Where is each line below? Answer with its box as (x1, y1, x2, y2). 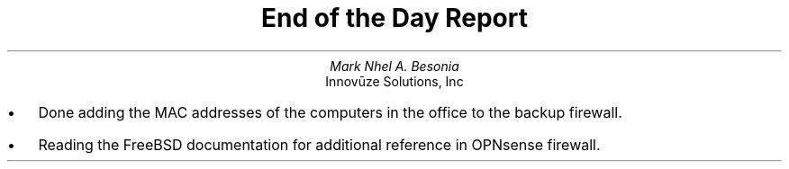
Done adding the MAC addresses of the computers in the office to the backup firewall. (38, 102, 622, 121)
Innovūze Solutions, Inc (325, 73, 464, 89)
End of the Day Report (261, 3, 528, 33)
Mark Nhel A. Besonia (330, 58, 459, 74)
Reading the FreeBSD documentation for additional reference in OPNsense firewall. (38, 135, 601, 154)
